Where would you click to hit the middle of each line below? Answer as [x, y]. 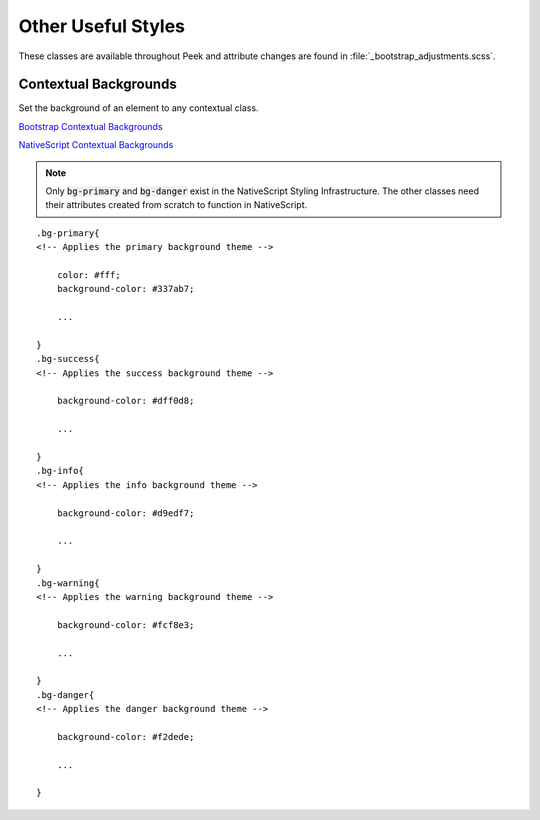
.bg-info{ [60, 471]
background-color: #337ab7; [125, 289]
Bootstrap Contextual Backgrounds [91, 126]
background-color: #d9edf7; [125, 513]
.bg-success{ [68, 359]
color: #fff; [88, 274]
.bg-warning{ [68, 583]
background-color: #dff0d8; [125, 401]
